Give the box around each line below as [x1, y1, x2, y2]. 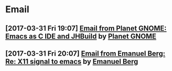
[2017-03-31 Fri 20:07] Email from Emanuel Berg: [5, 49, 165, 58]
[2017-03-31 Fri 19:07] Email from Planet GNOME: [5, 24, 167, 33]
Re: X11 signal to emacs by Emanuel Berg [5, 57, 139, 66]
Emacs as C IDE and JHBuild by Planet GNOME [5, 32, 157, 40]
